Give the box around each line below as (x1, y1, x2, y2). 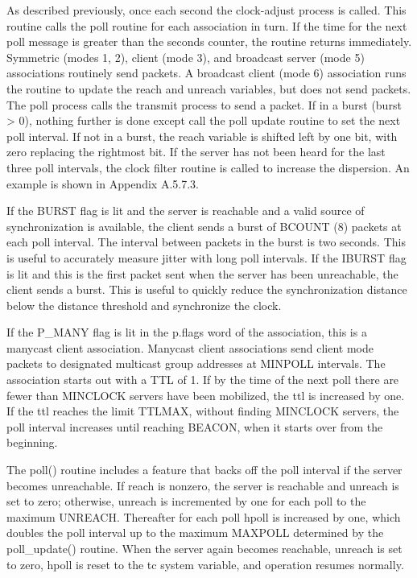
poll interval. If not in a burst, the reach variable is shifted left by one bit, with (6, 127, 398, 144)
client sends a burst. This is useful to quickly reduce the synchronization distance (6, 281, 407, 298)
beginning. (6, 434, 58, 451)
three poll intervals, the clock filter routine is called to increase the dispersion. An (6, 159, 410, 175)
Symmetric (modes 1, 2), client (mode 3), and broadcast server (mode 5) (6, 48, 365, 65)
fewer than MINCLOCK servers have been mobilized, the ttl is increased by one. (6, 386, 405, 403)
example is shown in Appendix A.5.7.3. (6, 175, 199, 192)
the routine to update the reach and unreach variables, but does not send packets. (6, 80, 411, 97)
